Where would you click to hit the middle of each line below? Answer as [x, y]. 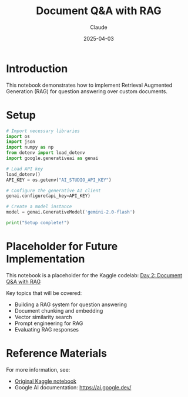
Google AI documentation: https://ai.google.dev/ [73, 387]
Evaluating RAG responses [47, 329]
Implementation [46, 259]
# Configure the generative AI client [53, 191]
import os [18, 136]
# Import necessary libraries [43, 131]
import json [21, 142]
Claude [99, 27]
